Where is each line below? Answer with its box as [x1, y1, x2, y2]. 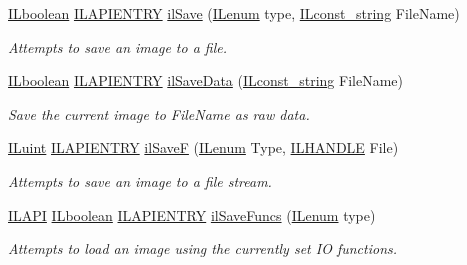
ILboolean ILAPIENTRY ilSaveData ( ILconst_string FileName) [8, 70, 403, 91]
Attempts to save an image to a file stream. [8, 170, 272, 191]
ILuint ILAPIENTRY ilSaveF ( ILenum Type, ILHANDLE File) [8, 137, 399, 158]
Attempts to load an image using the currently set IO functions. [8, 238, 398, 259]
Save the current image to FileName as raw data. [8, 103, 310, 124]
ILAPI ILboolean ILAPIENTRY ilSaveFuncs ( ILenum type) [8, 204, 376, 225]
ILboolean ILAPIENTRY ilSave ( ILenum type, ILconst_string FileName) [8, 3, 460, 23]
